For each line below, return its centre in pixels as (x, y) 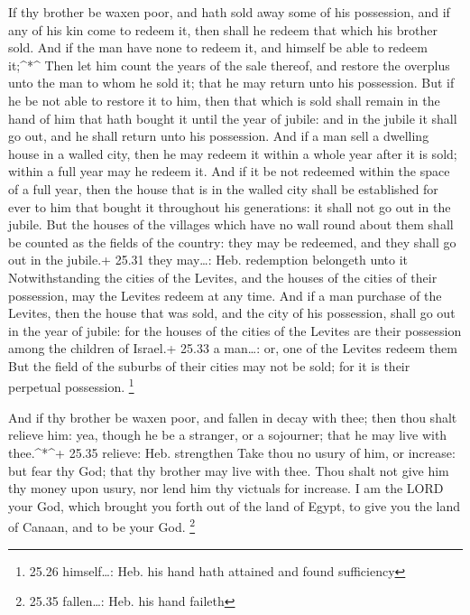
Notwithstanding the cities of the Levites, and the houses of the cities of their (223, 277)
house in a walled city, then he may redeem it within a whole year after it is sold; (233, 153)
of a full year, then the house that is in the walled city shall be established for (223, 188)
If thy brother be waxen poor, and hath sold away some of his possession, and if (229, 12)
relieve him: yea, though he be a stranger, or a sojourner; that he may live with (228, 435)
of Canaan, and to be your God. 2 (102, 525)
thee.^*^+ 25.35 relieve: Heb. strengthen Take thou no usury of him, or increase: (232, 452)
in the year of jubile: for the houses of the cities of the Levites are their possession (235, 330)
